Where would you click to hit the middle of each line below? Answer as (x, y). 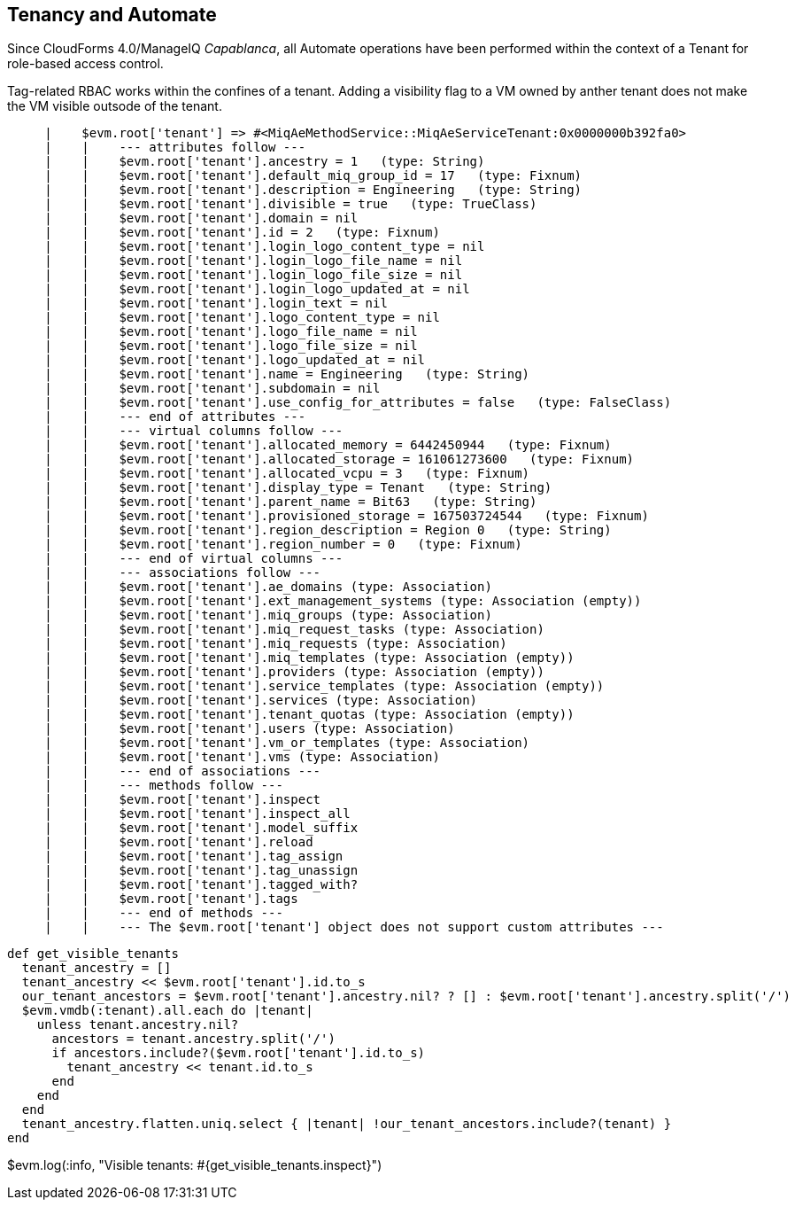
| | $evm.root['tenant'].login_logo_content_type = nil (265, 247)
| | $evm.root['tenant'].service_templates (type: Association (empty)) (324, 686)
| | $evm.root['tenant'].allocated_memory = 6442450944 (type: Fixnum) (328, 445)
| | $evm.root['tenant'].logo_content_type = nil (242, 318)
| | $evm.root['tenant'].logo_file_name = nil (231, 332)
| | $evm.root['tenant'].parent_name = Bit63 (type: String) (291, 502)
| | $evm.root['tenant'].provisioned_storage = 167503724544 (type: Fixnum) (347, 516)
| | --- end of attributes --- (175, 417)
